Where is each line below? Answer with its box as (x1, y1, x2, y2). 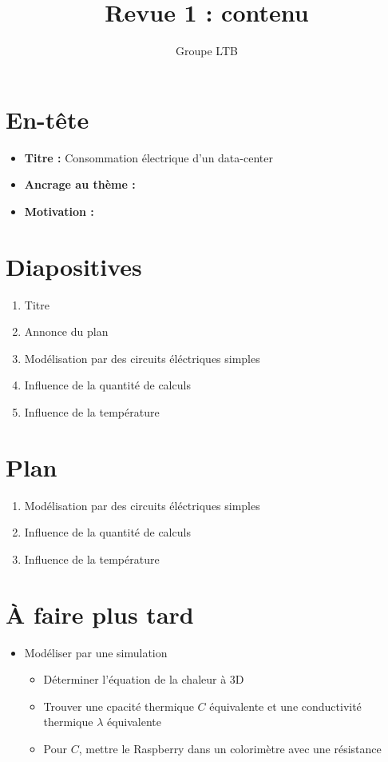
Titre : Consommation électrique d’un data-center (24, 149, 273, 166)
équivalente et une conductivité (209, 697, 362, 714)
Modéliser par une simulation (24, 644, 168, 660)
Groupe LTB (176, 42, 238, 59)
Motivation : (24, 202, 94, 219)
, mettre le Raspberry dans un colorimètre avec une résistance (78, 740, 382, 756)
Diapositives (6, 249, 142, 282)
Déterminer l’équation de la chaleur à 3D (43, 671, 244, 688)
